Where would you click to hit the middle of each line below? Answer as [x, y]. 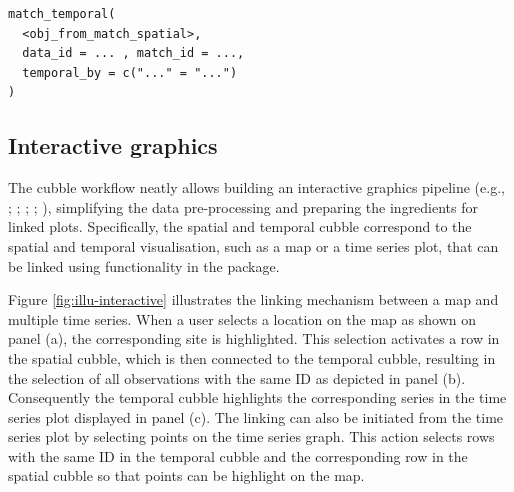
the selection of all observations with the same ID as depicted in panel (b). [237, 377]
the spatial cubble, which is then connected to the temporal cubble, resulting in [252, 357]
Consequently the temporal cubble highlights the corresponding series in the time [257, 397]
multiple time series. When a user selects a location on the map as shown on [242, 318]
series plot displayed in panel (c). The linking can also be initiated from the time [256, 416]
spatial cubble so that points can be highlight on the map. [186, 475]
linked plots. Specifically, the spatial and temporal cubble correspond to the [240, 226]
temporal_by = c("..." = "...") [130, 72]
